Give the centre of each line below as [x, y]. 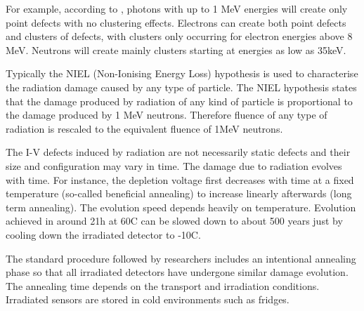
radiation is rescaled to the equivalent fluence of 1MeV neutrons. [144, 128]
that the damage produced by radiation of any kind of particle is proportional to [179, 101]
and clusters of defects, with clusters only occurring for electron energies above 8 [179, 36]
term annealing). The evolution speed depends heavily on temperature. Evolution [181, 207]
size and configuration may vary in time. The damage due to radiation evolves [174, 165]
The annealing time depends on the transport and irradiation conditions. [163, 285]
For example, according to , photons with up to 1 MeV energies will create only [177, 8]
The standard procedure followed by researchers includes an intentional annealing [181, 258]
